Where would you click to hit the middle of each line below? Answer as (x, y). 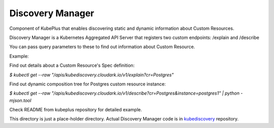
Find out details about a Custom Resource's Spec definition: (72, 65)
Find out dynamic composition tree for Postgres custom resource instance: (88, 84)
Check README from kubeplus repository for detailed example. (76, 110)
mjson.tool (20, 100)
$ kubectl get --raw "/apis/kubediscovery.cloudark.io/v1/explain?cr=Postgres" (92, 75)
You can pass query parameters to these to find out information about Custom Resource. (102, 47)
